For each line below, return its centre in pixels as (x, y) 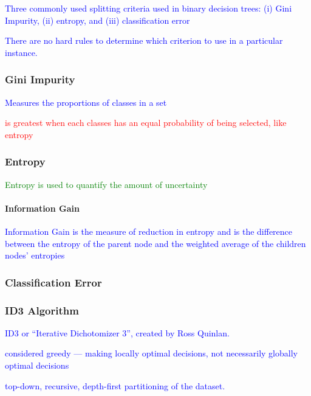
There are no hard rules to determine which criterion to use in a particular (144, 40)
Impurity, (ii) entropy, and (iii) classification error (97, 20)
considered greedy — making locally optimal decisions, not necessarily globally (151, 353)
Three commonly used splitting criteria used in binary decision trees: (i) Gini (149, 8)
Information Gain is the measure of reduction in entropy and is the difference (149, 231)
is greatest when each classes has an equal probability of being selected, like (146, 123)
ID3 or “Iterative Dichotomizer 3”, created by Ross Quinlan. (117, 332)
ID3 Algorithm (42, 310)
